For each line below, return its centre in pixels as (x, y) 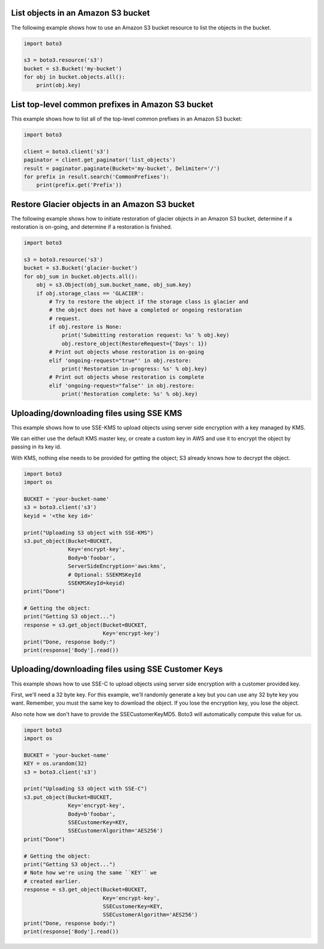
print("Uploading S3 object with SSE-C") (85, 789)
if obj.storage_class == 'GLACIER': (90, 293)
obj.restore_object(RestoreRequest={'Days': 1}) (134, 343)
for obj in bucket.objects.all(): (74, 77)
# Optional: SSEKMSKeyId (104, 574)
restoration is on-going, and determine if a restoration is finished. (91, 227)
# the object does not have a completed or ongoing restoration (145, 310)
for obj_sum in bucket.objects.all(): (81, 276)
